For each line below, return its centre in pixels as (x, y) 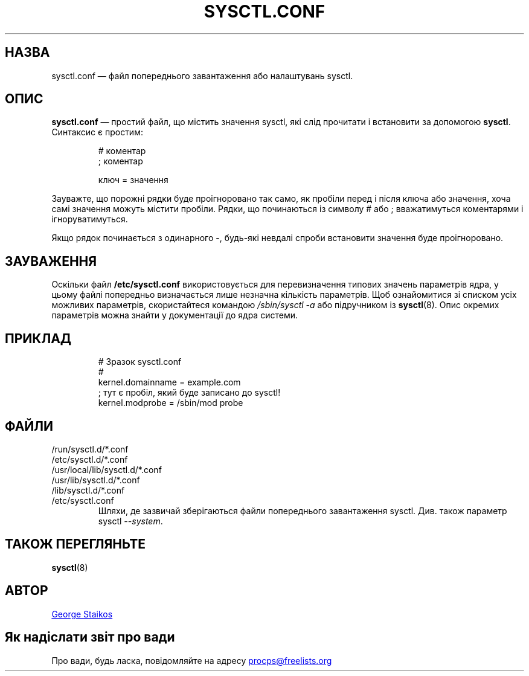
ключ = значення (133, 180)
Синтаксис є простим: (97, 132)
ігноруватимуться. (90, 219)
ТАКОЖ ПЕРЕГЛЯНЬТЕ (75, 544)
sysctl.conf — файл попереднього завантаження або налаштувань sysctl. (202, 76)
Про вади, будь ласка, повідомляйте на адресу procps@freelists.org (192, 660)
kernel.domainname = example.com (169, 382)
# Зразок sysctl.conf (140, 362)
